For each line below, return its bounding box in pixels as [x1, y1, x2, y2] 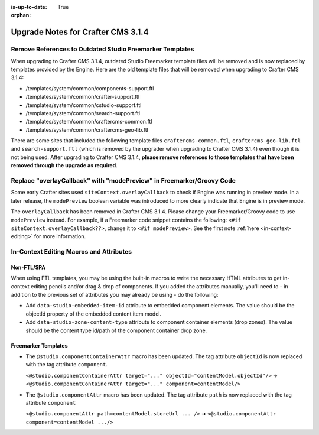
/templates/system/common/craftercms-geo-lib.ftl [25, 126, 149, 133]
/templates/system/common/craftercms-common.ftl [25, 118, 152, 125]
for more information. [34, 233, 86, 240]
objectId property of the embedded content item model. [25, 310, 162, 317]
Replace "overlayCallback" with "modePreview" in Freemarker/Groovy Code [11, 177, 236, 184]
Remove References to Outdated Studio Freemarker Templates [11, 45, 194, 53]
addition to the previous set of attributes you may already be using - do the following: [11, 291, 219, 298]
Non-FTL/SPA [11, 264, 45, 271]
